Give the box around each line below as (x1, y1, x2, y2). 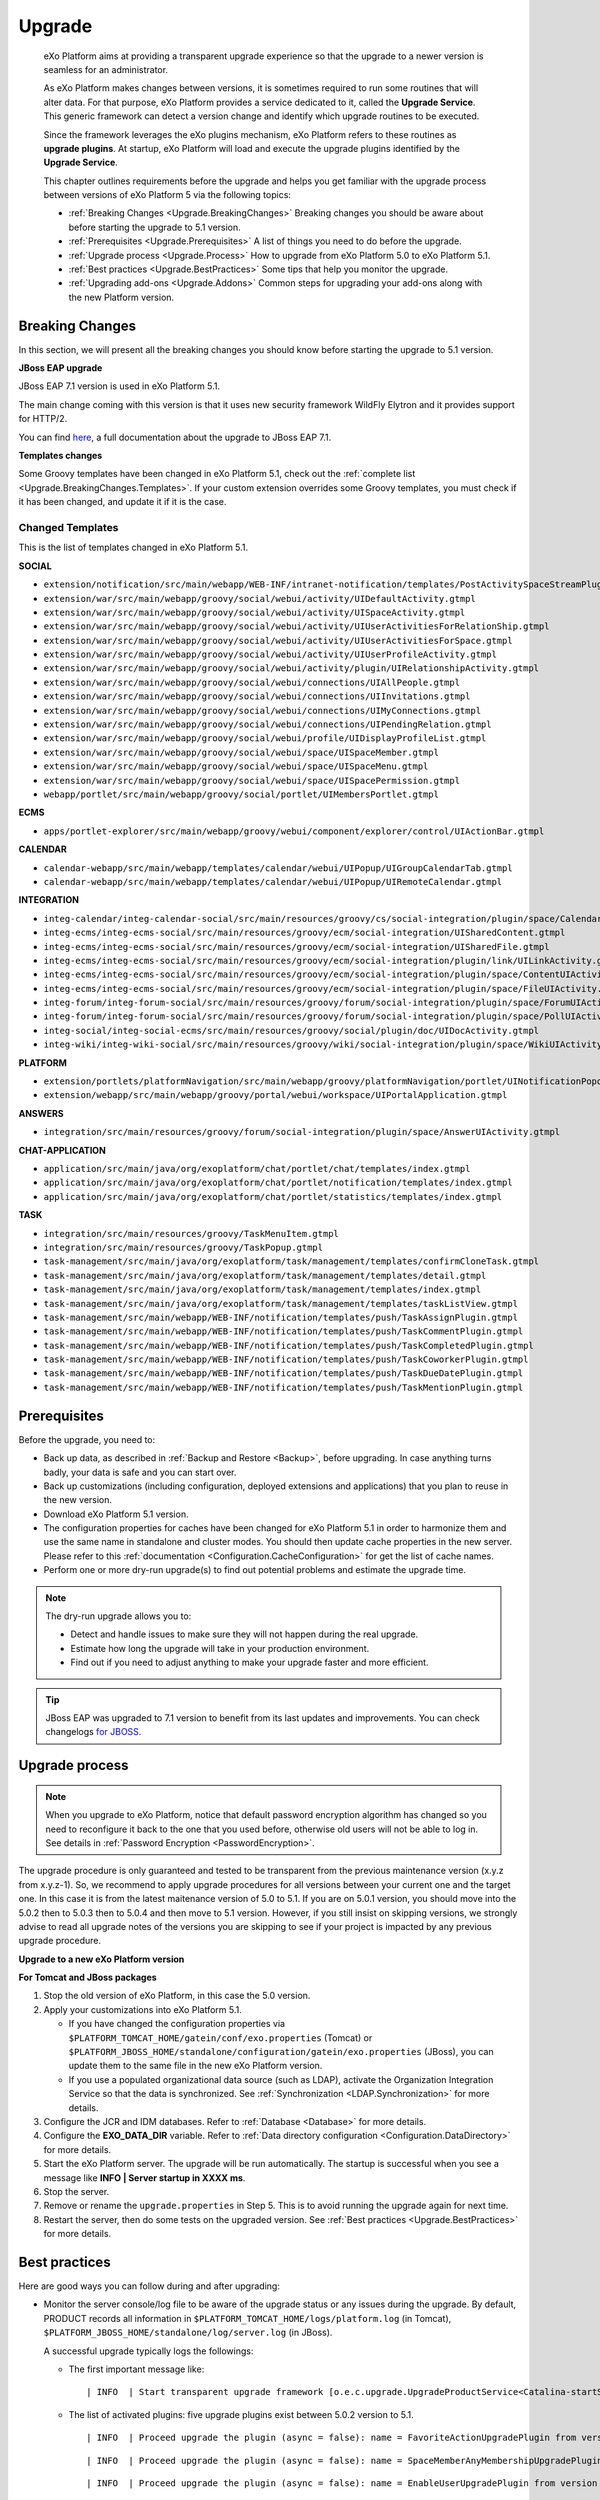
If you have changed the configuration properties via (68, 2018, 285, 2030)
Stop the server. (43, 2185, 110, 2197)
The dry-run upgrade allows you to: (45, 1610, 192, 1622)
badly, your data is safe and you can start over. (43, 1466, 237, 1478)
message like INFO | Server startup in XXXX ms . (43, 2171, 246, 2184)
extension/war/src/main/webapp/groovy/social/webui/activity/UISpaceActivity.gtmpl (43, 606, 466, 618)
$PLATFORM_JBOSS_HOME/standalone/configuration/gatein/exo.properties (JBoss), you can (68, 2046, 494, 2058)
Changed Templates (18, 520, 119, 534)
